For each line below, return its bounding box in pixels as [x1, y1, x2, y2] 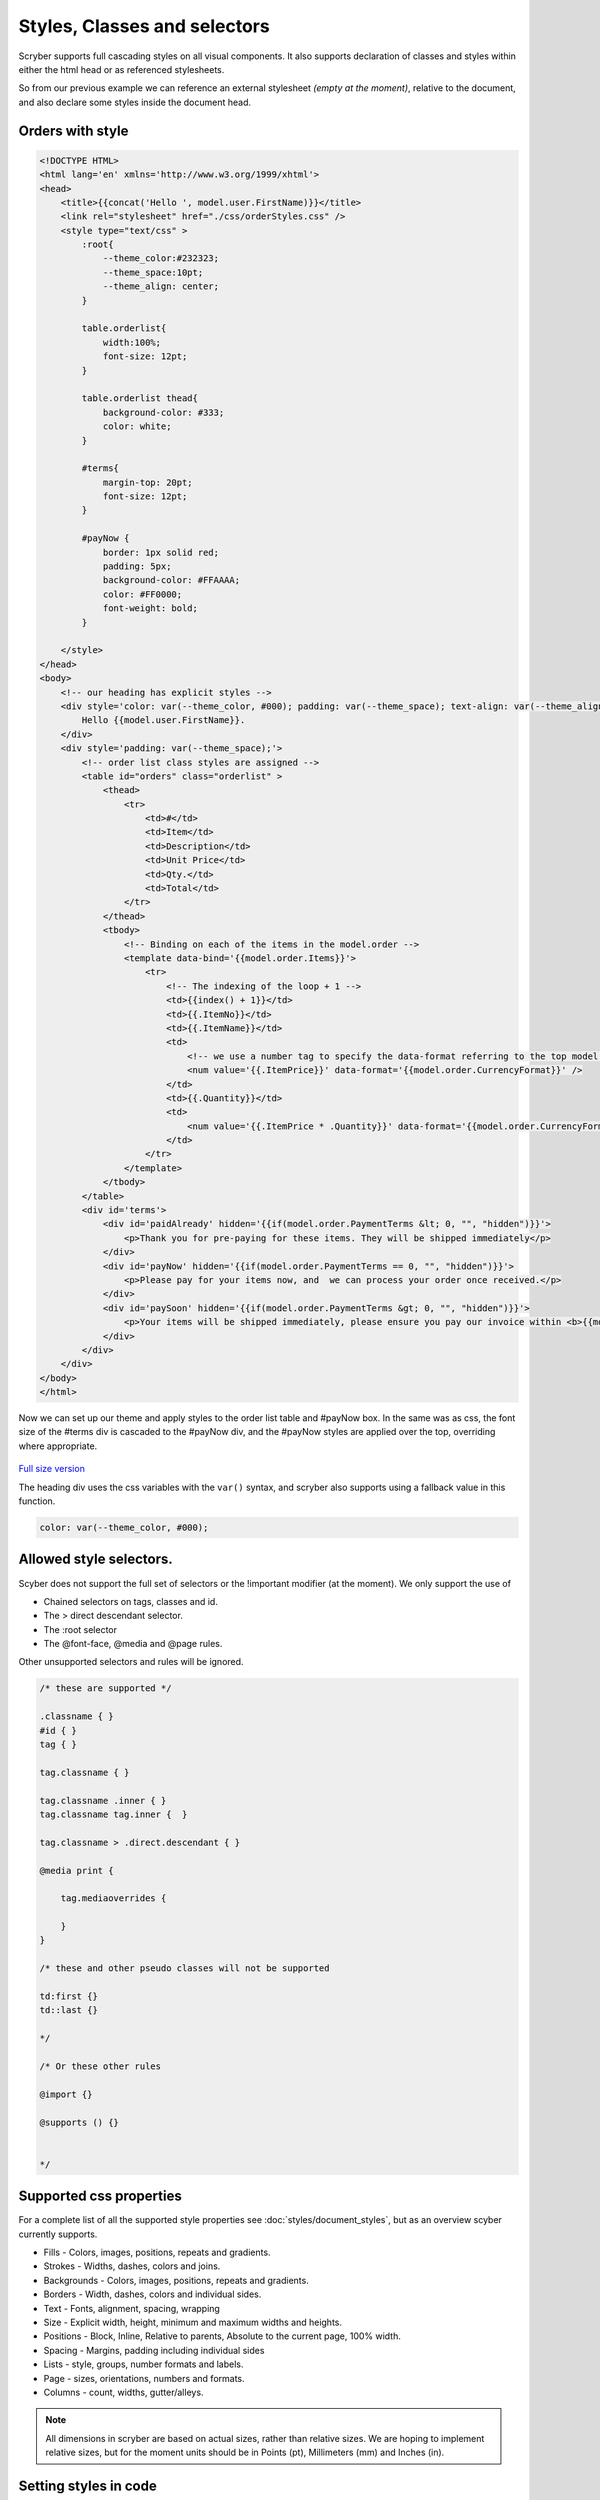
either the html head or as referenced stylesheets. [18, 63, 225, 75]
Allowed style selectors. [18, 1551, 174, 1568]
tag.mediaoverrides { [60, 1893, 167, 1904]
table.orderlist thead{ [81, 393, 199, 404]
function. [18, 1495, 56, 1507]
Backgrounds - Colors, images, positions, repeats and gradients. [43, 2274, 309, 2286]
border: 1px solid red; [102, 546, 220, 558]
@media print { [39, 1865, 114, 1876]
